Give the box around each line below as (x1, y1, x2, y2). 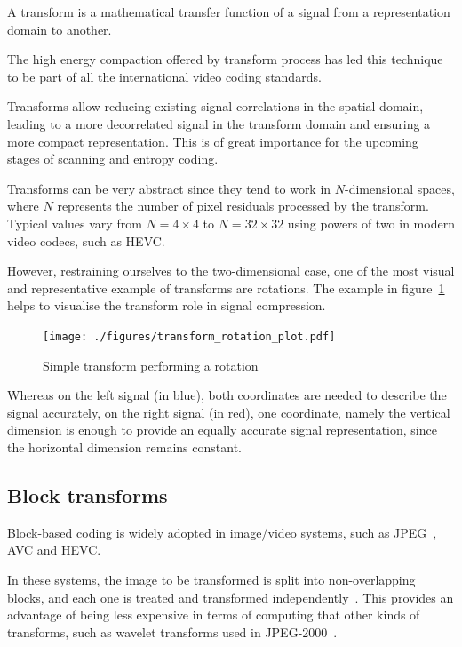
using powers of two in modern (287, 213, 455, 232)
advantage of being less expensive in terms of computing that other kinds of (7, 605, 420, 624)
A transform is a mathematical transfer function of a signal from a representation (7, 3, 450, 20)
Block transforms (7, 481, 168, 508)
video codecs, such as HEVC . (7, 231, 165, 250)
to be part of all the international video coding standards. (7, 67, 322, 85)
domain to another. (7, 20, 112, 38)
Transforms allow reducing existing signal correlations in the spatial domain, (7, 97, 424, 116)
